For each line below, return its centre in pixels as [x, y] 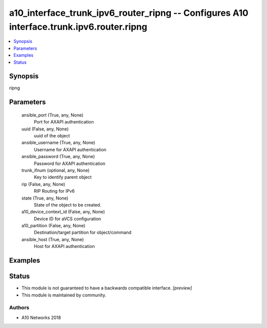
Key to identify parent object [63, 177]
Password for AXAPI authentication [70, 164]
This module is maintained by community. [64, 295]
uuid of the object [52, 136]
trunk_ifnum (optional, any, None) [56, 170]
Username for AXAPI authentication [70, 149]
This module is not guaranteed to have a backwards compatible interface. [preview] [107, 288]
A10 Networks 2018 [41, 317]
